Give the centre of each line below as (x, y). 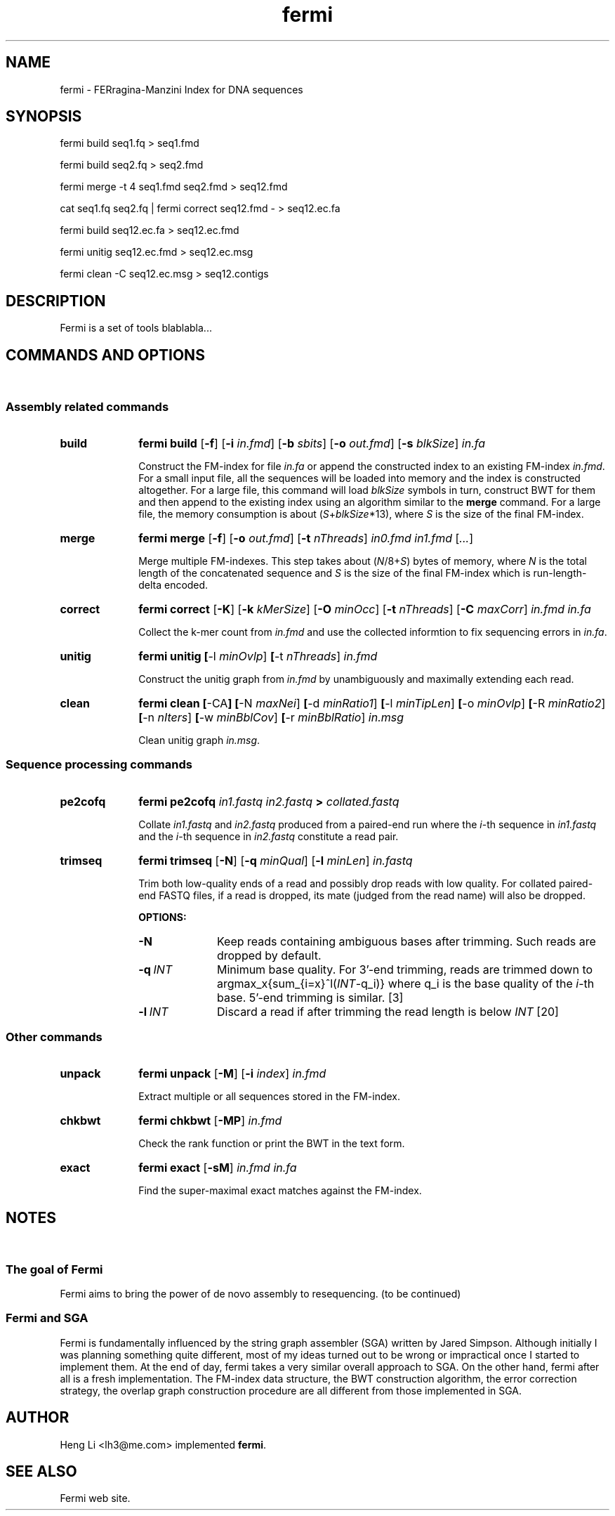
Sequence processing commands (99, 765)
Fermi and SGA (47, 1318)
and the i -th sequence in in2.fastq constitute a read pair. (269, 836)
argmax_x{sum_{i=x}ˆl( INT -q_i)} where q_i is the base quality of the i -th (405, 983)
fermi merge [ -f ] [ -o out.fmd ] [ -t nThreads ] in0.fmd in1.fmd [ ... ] (306, 538)
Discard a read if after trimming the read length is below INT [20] (388, 1011)
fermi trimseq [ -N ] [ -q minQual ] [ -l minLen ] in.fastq (276, 860)
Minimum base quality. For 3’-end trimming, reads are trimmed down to (405, 969)
